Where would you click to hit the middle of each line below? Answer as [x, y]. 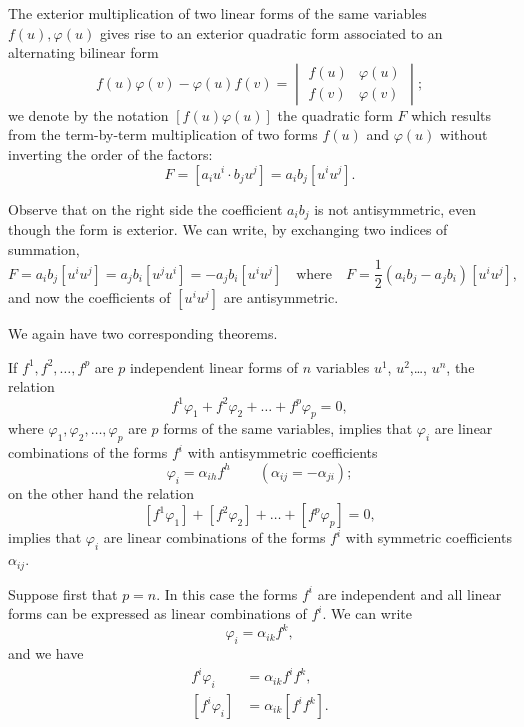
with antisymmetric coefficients [282, 452]
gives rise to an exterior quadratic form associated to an [271, 32]
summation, [44, 248]
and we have [46, 653]
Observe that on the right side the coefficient [145, 208]
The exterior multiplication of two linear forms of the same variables [217, 13]
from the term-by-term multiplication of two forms [163, 134]
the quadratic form [335, 114]
